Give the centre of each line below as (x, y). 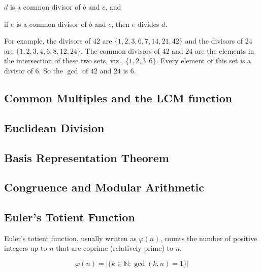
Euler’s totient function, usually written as (70, 238)
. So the (51, 70)
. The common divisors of (120, 50)
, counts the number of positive (209, 238)
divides (148, 24)
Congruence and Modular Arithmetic (104, 187)
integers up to (26, 248)
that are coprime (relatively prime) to (115, 248)
